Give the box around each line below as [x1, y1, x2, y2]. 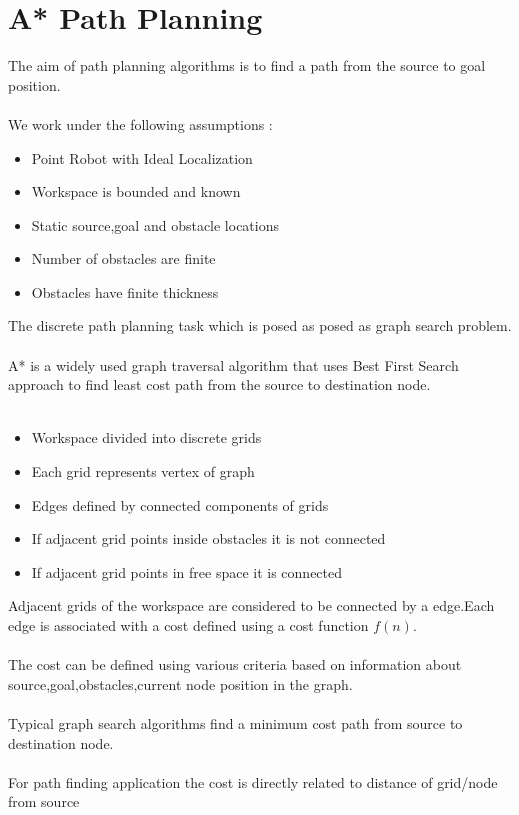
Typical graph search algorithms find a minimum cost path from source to [8, 712, 463, 733]
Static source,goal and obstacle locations [31, 214, 280, 235]
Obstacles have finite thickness [31, 281, 219, 302]
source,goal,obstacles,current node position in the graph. [8, 673, 353, 694]
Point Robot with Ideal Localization [31, 147, 253, 168]
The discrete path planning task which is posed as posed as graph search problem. [8, 315, 512, 336]
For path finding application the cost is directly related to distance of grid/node [8, 771, 498, 792]
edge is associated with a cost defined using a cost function [8, 615, 369, 635]
